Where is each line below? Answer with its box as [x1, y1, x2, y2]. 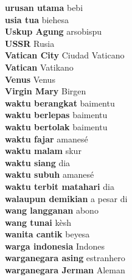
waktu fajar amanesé [5, 132, 88, 145]
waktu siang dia [5, 156, 71, 169]
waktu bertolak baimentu [5, 120, 108, 133]
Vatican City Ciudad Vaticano [5, 49, 125, 61]
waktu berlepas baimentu [5, 108, 108, 121]
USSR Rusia [5, 37, 55, 49]
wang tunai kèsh [5, 215, 71, 228]
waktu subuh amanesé [5, 168, 94, 181]
